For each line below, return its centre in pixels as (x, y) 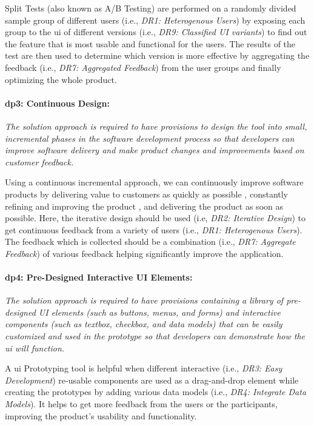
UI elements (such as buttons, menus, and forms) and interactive (159, 312)
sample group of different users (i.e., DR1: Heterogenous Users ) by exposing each (155, 20)
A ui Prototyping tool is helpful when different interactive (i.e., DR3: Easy (144, 368)
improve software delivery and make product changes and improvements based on (155, 150)
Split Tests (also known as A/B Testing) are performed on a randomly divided (151, 8)
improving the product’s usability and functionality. (101, 415)
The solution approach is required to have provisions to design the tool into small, (156, 126)
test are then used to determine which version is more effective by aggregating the (157, 55)
